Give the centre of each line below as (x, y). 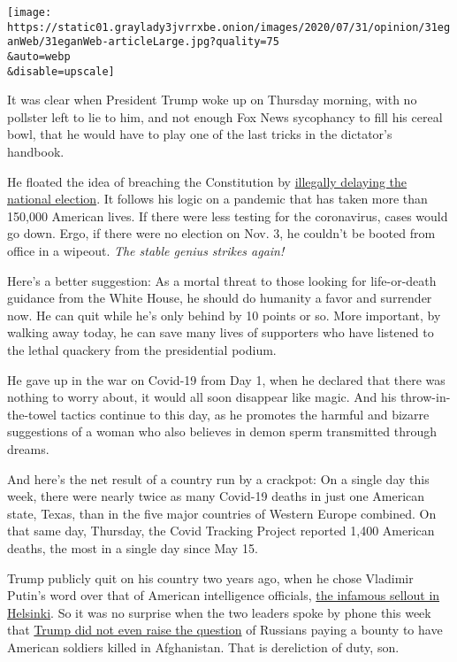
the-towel (32, 414)
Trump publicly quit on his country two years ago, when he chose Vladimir (210, 577)
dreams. (28, 448)
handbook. (36, 152)
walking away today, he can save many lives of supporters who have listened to (221, 332)
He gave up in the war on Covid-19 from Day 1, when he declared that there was (226, 379)
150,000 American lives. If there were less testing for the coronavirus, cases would (228, 216)
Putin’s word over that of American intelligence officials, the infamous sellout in (224, 595)
